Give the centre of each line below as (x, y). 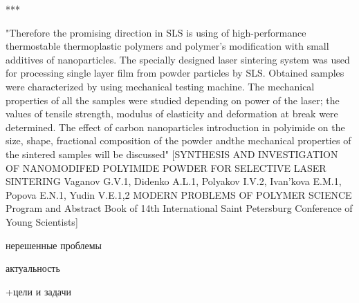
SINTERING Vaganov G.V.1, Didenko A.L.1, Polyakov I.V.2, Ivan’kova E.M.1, (174, 181)
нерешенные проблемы (54, 245)
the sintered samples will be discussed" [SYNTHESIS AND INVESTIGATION (172, 154)
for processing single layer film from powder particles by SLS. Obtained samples (175, 73)
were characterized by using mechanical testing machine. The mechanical (160, 86)
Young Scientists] (42, 221)
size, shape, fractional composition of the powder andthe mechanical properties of (178, 140)
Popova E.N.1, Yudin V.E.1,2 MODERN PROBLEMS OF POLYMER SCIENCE (179, 194)
